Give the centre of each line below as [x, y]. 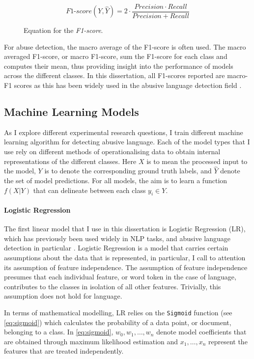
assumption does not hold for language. [63, 296]
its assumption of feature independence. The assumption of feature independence [126, 267]
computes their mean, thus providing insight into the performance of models [119, 66]
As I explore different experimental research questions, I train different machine [124, 132]
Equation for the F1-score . [63, 30]
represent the [228, 341]
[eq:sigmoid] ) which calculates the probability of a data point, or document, [118, 322]
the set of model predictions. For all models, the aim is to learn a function [116, 180]
